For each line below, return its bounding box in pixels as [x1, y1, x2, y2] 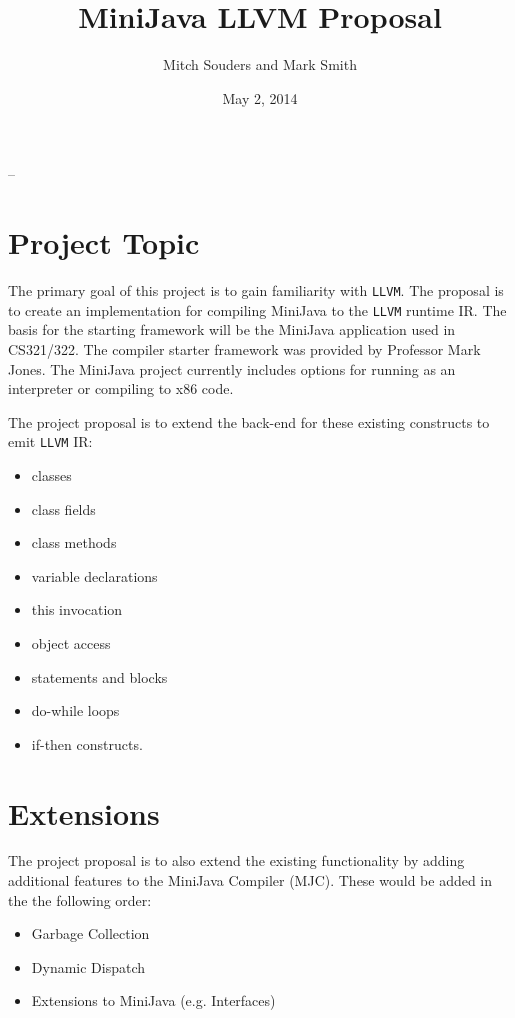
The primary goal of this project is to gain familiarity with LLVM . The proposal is [8, 280, 504, 301]
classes [31, 464, 72, 485]
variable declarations [31, 565, 158, 586]
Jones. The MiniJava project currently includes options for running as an [8, 358, 456, 379]
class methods [31, 532, 117, 553]
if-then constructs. [31, 733, 143, 754]
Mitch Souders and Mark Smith [163, 54, 357, 75]
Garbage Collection [31, 923, 150, 944]
